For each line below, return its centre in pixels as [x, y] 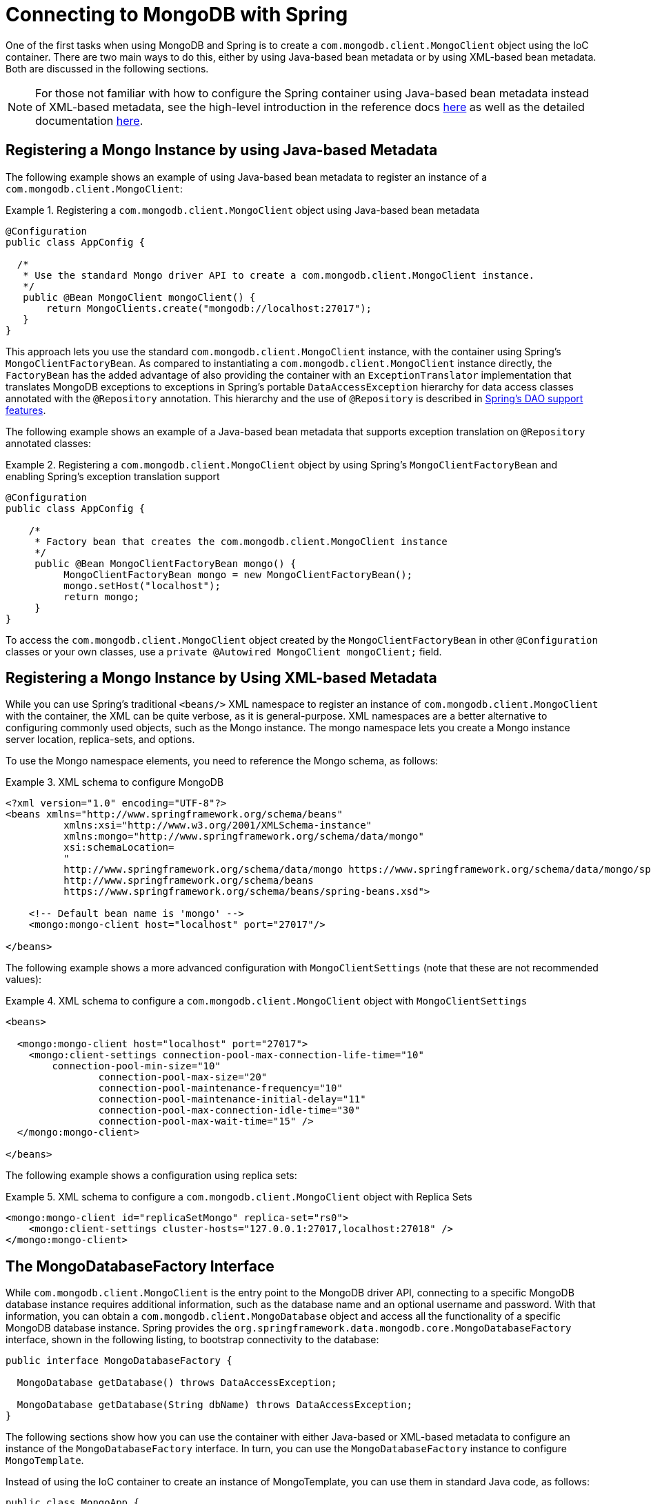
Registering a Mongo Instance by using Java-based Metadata [222, 150]
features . [26, 410]
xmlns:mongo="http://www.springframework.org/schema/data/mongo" [244, 837]
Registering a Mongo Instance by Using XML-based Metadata [221, 678]
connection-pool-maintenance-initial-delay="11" [232, 1099]
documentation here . [89, 120]
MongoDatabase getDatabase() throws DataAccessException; [177, 1383]
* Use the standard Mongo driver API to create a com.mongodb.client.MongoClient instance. [279, 275]
